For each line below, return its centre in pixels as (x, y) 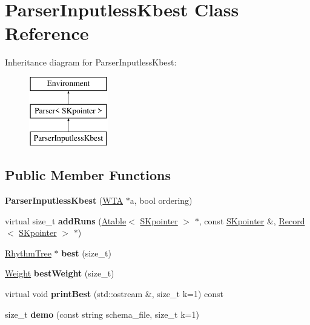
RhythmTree (28, 253)
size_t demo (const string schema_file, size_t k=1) (102, 314)
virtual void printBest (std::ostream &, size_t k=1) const (114, 294)
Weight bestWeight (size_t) (60, 273)
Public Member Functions (88, 175)
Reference (47, 33)
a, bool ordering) (161, 200)
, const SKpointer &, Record (252, 220)
